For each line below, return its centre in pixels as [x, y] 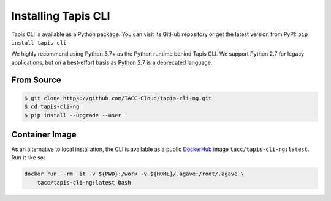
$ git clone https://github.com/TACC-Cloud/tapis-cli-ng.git [118, 98]
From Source [36, 80]
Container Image [44, 134]
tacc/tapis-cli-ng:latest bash [84, 182]
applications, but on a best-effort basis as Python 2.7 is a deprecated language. [112, 62]
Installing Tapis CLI [61, 16]
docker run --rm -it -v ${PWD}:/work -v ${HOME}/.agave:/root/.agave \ [134, 174]
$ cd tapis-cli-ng [52, 107]
